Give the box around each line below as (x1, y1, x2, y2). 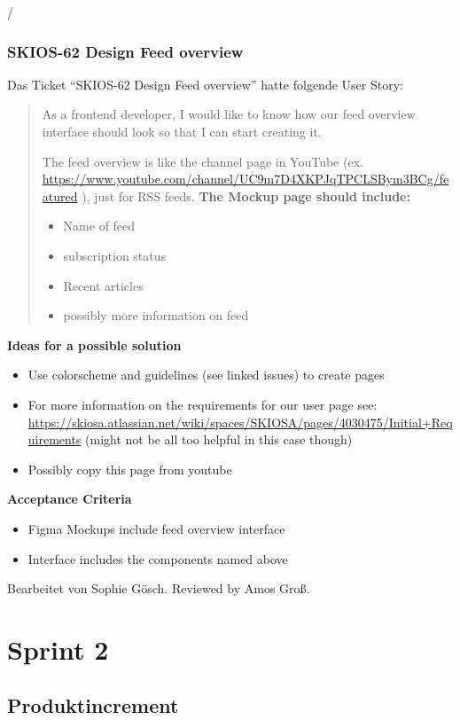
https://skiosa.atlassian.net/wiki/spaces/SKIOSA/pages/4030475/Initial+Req (27, 412, 453, 431)
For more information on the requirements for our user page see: (27, 395, 378, 413)
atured (42, 186, 78, 205)
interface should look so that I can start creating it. (42, 122, 322, 140)
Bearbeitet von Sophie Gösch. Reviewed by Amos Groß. (7, 579, 310, 598)
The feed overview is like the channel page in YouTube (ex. (42, 152, 363, 170)
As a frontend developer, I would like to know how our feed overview (42, 105, 416, 123)
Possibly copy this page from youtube (27, 459, 232, 478)
